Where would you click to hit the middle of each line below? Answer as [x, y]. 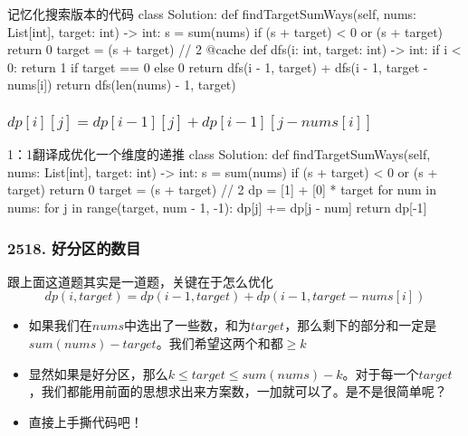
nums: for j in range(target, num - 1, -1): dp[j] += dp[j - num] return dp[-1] [217, 208]
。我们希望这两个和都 [220, 343]
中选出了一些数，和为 [188, 325]
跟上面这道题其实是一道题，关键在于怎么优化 [140, 281]
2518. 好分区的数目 [74, 247]
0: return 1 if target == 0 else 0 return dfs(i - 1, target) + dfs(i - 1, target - [218, 66]
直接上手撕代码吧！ [86, 421]
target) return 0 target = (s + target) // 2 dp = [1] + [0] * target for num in [222, 190]
